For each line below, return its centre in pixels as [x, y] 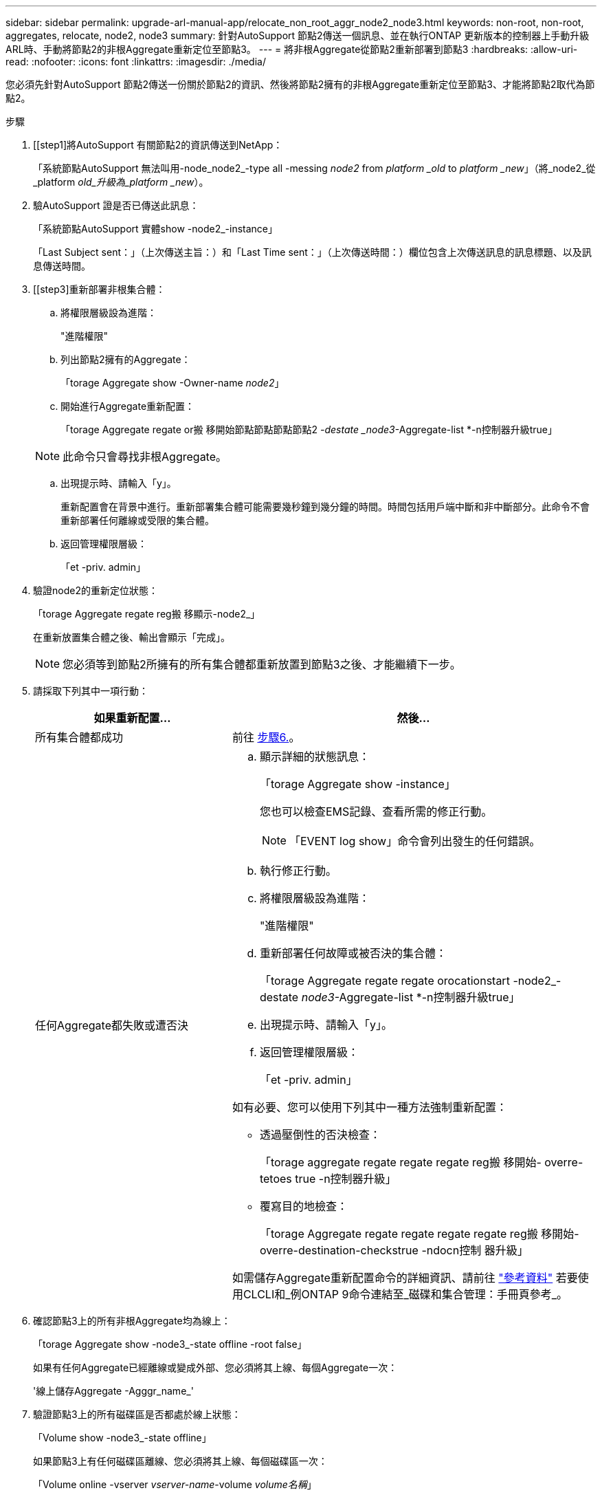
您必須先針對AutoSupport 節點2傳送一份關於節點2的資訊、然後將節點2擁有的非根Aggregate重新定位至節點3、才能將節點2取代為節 [300, 84]
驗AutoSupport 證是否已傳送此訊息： [116, 205]
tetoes [276, 1179]
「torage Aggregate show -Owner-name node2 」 [172, 383]
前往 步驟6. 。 [266, 737]
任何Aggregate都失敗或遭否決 [112, 1025]
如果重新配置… [132, 718]
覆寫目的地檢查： [303, 1206]
